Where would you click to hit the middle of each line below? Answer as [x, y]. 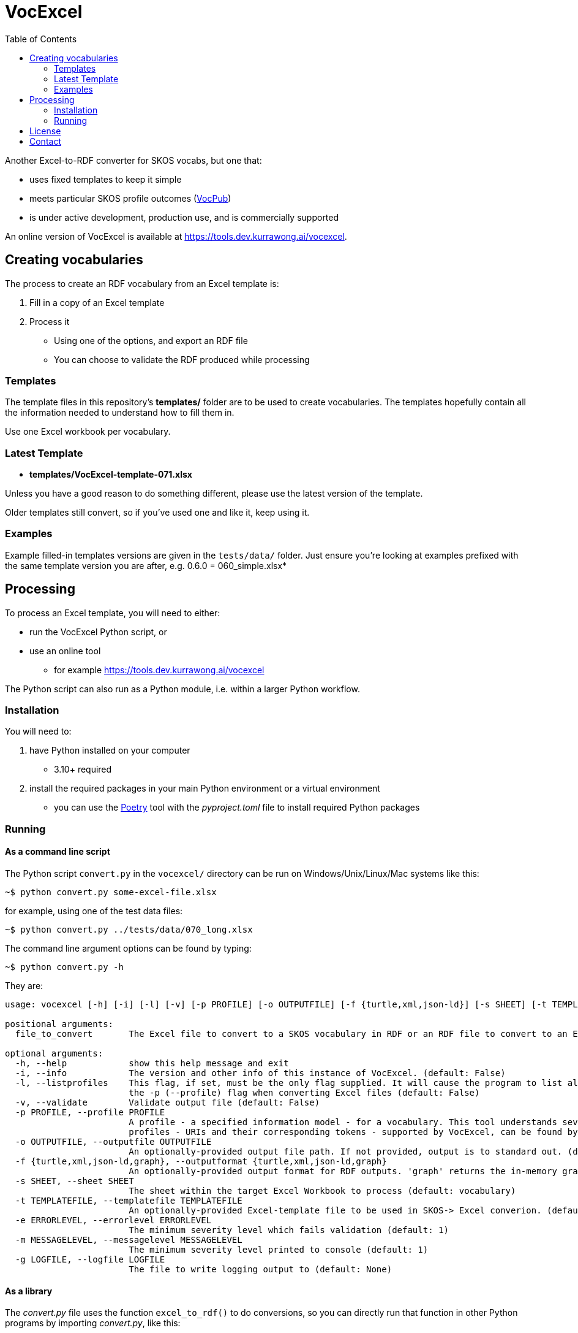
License [45, 131]
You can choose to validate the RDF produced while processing [182, 359]
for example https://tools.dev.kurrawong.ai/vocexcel [159, 670]
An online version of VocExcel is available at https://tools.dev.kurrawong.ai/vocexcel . [176, 236]
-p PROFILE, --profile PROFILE [90, 1113]
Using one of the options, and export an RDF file [151, 340]
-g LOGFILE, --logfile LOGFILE [90, 1260]
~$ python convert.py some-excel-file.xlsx [111, 892]
